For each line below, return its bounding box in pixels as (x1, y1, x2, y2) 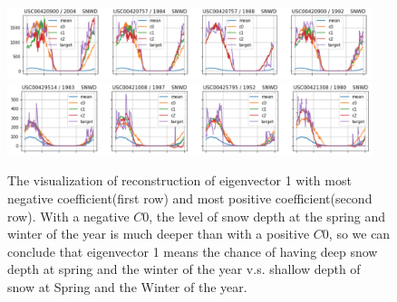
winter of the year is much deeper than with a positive (7, 224, 310, 243)
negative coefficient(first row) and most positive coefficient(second (7, 189, 373, 208)
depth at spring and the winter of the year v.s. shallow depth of (7, 260, 361, 278)
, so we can (328, 224, 391, 243)
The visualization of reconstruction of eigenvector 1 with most (7, 171, 352, 190)
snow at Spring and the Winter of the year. (7, 278, 247, 297)
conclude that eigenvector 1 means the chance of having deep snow (7, 241, 378, 260)
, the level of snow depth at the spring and (149, 206, 386, 225)
